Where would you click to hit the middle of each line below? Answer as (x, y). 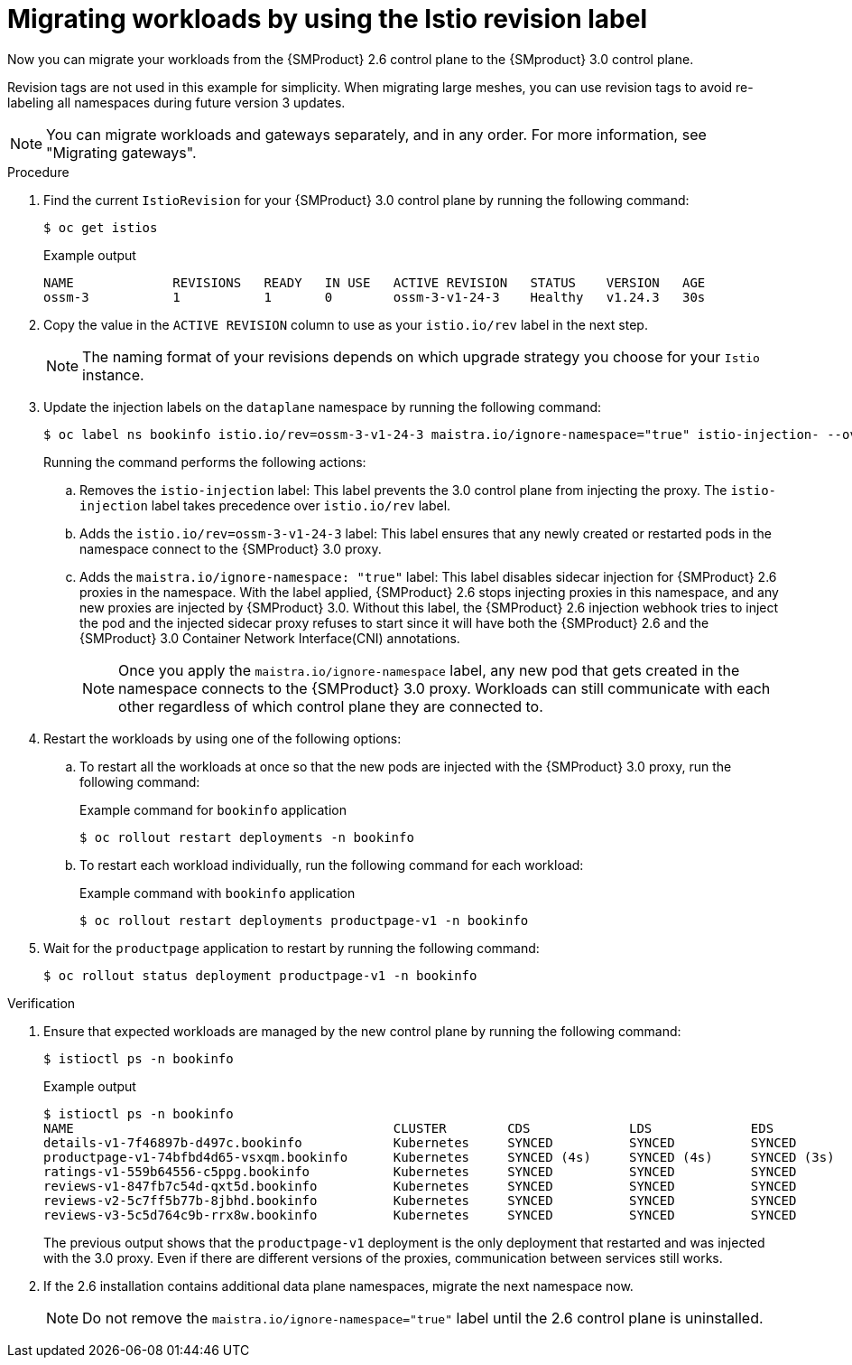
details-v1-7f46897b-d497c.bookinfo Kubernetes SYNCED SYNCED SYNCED (420, 1142)
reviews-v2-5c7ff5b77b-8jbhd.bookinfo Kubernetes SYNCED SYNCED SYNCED (420, 1200)
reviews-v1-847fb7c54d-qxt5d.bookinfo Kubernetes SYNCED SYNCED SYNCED (420, 1186)
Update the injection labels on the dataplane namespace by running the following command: (323, 407)
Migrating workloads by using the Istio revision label (328, 19)
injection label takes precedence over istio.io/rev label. (265, 505)
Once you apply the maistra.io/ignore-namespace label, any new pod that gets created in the (429, 670)
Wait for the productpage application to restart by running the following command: (292, 948)
